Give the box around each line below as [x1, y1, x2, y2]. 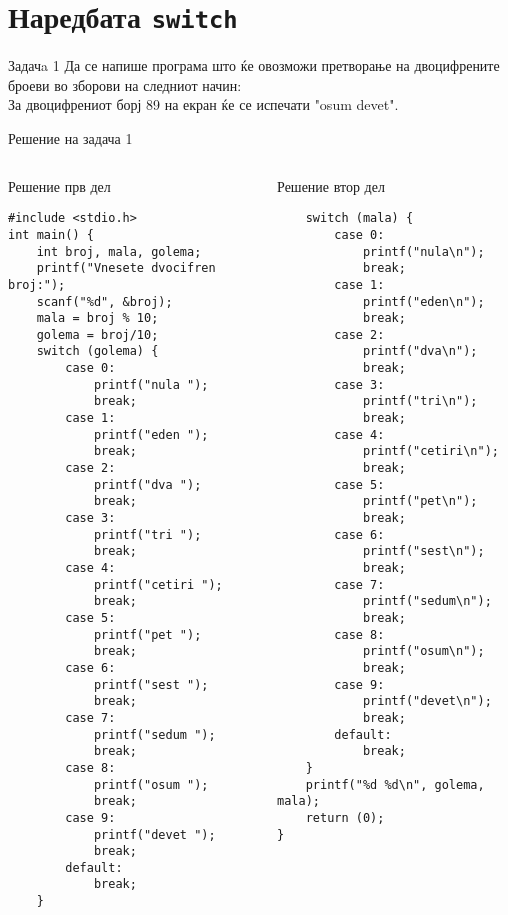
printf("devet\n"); [362, 694, 492, 709]
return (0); [305, 810, 385, 825]
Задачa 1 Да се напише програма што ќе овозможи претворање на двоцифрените [8, 55, 500, 76]
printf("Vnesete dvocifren [36, 261, 216, 276]
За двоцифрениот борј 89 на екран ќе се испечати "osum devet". [8, 94, 399, 115]
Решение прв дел [8, 175, 111, 196]
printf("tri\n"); [362, 394, 478, 409]
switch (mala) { [305, 211, 414, 226]
